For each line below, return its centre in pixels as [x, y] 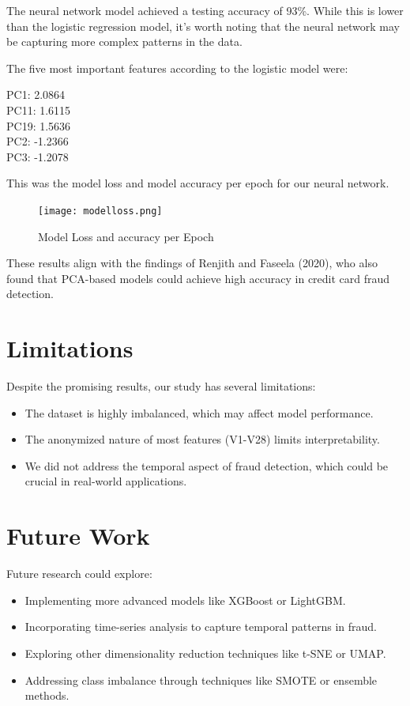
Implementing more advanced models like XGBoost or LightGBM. [185, 600]
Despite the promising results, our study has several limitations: [161, 386]
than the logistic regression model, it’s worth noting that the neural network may [203, 26]
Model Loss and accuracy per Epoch [126, 236]
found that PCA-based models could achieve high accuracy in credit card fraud [198, 278]
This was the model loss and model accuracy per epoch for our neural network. [198, 183]
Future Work [78, 536]
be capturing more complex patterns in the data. [124, 42]
